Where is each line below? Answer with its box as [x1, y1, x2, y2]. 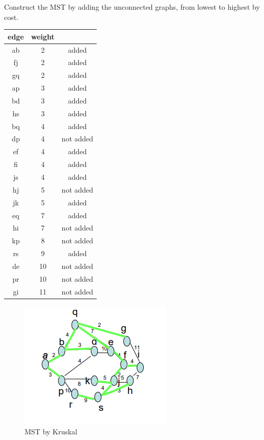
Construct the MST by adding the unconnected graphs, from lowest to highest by [4, 2, 260, 12]
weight [31, 31, 55, 41]
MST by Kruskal [25, 426, 77, 437]
